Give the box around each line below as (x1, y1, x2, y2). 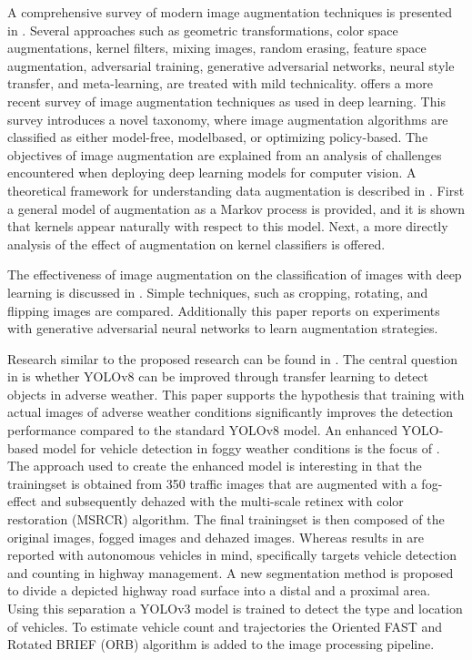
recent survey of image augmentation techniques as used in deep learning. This (7, 91, 446, 110)
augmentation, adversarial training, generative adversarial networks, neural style (7, 56, 455, 75)
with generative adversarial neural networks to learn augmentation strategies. (7, 319, 438, 338)
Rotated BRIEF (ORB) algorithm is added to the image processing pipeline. (7, 635, 435, 654)
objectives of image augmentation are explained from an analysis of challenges (7, 145, 442, 164)
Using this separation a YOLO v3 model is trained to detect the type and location (7, 599, 463, 617)
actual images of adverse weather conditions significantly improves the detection (7, 402, 454, 421)
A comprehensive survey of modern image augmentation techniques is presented (7, 3, 452, 21)
